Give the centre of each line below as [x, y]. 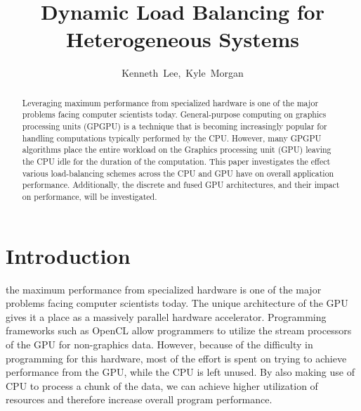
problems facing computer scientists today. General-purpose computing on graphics [174, 114]
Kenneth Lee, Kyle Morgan [183, 73]
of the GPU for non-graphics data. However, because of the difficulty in [159, 344]
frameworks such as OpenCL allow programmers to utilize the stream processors [179, 330]
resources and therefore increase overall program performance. [139, 399]
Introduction [68, 255]
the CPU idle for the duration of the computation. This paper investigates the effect [176, 161]
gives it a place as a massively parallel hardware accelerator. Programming [166, 316]
